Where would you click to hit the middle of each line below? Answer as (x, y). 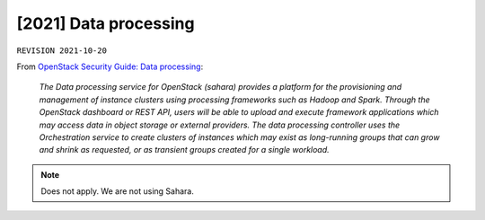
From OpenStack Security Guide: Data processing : (110, 66)
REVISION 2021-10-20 (62, 50)
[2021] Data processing (106, 23)
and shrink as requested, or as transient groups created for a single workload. (184, 150)
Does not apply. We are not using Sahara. (118, 191)
